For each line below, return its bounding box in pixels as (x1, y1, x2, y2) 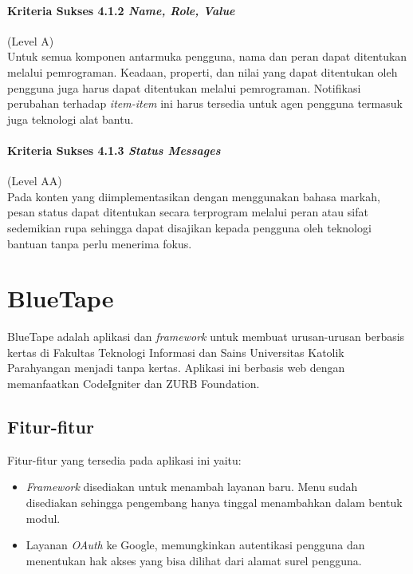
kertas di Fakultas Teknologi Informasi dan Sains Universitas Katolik (7, 343, 344, 360)
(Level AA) (7, 172, 62, 189)
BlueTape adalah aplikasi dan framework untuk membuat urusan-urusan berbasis (7, 328, 405, 345)
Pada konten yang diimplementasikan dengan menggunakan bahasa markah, (7, 188, 380, 204)
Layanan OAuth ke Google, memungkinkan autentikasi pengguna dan (26, 536, 365, 553)
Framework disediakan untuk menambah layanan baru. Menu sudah (26, 478, 358, 495)
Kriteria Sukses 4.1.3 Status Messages (7, 141, 221, 158)
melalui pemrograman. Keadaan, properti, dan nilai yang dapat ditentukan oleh (7, 63, 398, 80)
